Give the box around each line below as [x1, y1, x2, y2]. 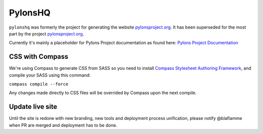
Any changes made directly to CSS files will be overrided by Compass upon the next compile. [9, 90, 197, 96]
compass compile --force [9, 82, 68, 87]
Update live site [9, 102, 57, 111]
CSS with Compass [9, 52, 69, 61]
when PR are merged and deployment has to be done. [9, 122, 117, 128]
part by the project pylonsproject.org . [9, 31, 84, 36]
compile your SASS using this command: [9, 72, 91, 78]
